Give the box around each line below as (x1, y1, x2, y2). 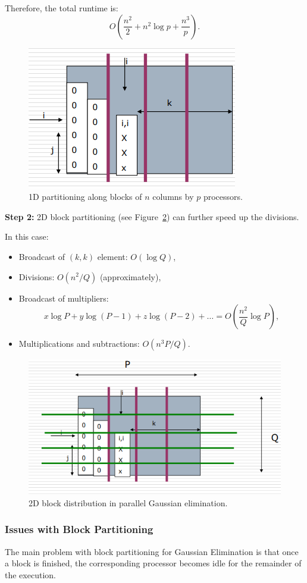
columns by (152, 190, 194, 203)
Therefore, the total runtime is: (5, 2, 118, 14)
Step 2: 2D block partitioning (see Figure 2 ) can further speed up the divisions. (5, 210, 299, 222)
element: (97, 250, 128, 262)
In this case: (5, 230, 49, 243)
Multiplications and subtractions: (18, 337, 140, 350)
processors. (203, 190, 243, 203)
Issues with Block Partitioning (5, 522, 153, 537)
